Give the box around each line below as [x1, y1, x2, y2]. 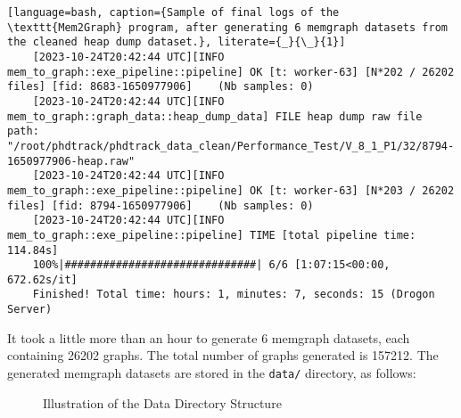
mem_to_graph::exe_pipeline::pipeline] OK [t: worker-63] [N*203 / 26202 [7, 184, 455, 197]
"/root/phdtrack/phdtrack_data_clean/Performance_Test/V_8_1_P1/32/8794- [7, 139, 455, 152]
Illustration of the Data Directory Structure [43, 393, 282, 412]
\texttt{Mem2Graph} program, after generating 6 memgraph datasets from [7, 20, 448, 34]
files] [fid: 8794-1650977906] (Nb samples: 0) [7, 199, 314, 212]
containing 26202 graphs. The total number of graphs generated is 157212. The [7, 346, 439, 365]
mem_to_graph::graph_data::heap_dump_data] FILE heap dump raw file [7, 110, 423, 123]
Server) [7, 303, 53, 316]
